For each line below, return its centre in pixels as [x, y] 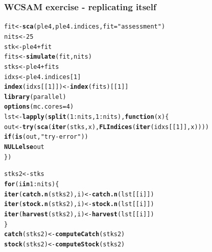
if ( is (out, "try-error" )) [46, 137]
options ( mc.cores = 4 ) [39, 107]
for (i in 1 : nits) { [32, 184]
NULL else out [24, 147]
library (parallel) [35, 97]
